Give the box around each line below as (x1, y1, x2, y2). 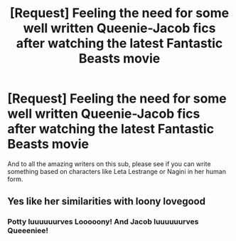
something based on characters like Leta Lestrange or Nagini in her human (7, 167, 226, 175)
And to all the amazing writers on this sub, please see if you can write (7, 159, 211, 168)
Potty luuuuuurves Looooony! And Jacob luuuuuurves (7, 217, 199, 227)
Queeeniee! (7, 226, 48, 236)
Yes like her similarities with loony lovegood (7, 195, 206, 207)
